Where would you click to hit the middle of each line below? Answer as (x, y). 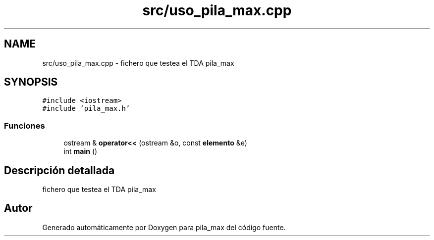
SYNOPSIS (31, 82)
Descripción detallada (59, 170)
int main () (81, 151)
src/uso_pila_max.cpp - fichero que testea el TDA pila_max (138, 63)
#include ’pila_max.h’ (86, 109)
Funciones (25, 125)
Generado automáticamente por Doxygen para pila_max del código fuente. (164, 227)
